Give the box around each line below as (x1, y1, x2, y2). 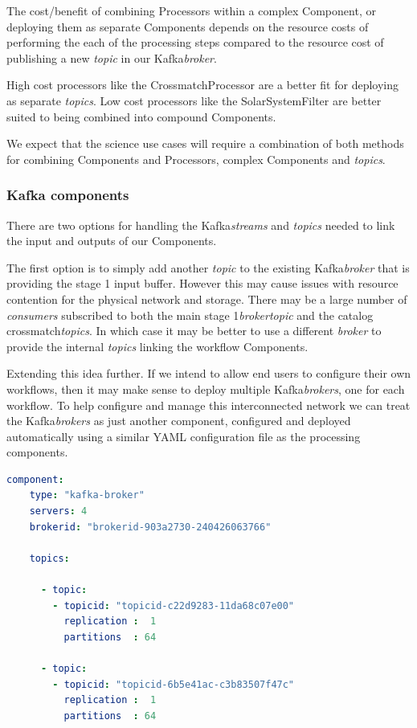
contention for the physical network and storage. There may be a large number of (6, 290, 407, 307)
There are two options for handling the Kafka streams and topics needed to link (6, 216, 395, 233)
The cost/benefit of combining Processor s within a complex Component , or (6, 2, 376, 18)
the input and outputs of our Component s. (6, 232, 217, 249)
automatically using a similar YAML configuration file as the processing (6, 427, 361, 444)
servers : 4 (29, 505, 88, 517)
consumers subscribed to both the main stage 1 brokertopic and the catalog (6, 306, 374, 323)
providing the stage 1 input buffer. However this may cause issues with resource (6, 275, 399, 292)
